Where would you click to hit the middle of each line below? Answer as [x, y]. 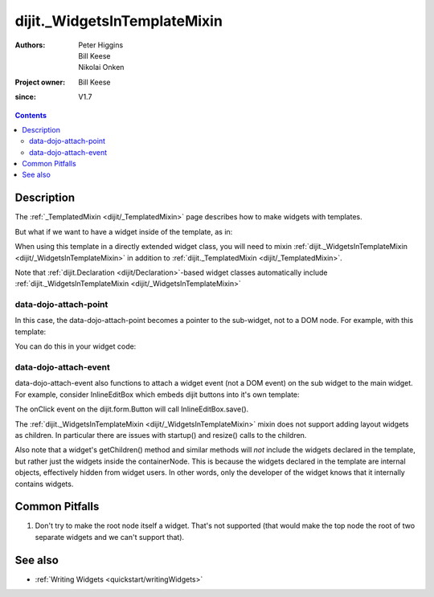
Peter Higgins [101, 45]
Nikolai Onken [101, 67]
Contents [31, 115]
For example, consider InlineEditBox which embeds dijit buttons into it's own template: [158, 395]
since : [25, 97]
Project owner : [40, 82]
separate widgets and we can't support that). [110, 537]
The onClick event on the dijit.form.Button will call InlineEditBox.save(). [132, 409]
